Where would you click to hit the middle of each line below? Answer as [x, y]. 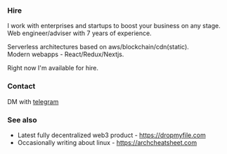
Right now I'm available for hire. [53, 68]
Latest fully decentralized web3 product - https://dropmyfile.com [111, 135]
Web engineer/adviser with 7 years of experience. [80, 33]
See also [22, 120]
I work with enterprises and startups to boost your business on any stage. [114, 26]
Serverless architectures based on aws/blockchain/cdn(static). [98, 47]
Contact [21, 86]
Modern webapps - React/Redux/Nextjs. [66, 54]
